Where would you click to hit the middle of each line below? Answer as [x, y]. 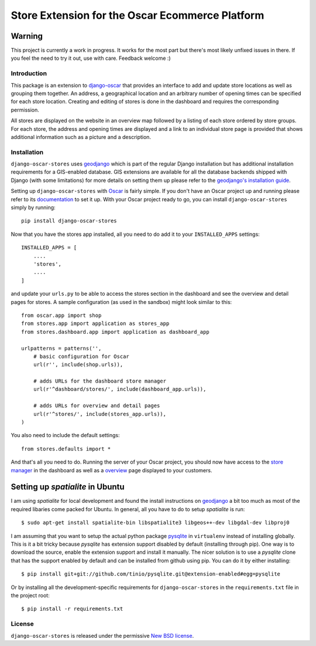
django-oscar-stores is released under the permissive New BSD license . [102, 635]
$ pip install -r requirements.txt [72, 609]
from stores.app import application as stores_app [95, 324]
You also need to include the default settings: [65, 435]
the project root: [30, 595]
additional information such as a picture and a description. [81, 137]
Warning [27, 36]
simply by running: [33, 208]
